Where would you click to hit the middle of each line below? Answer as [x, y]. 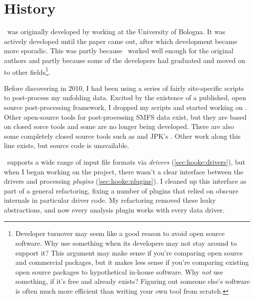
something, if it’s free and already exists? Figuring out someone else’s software [133, 281]
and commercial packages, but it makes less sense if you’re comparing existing [132, 262]
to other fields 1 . [27, 71]
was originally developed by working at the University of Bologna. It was [116, 32]
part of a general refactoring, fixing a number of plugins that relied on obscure [121, 190]
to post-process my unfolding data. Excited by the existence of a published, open [125, 97]
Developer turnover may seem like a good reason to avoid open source [120, 233]
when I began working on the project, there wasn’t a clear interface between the [124, 171]
